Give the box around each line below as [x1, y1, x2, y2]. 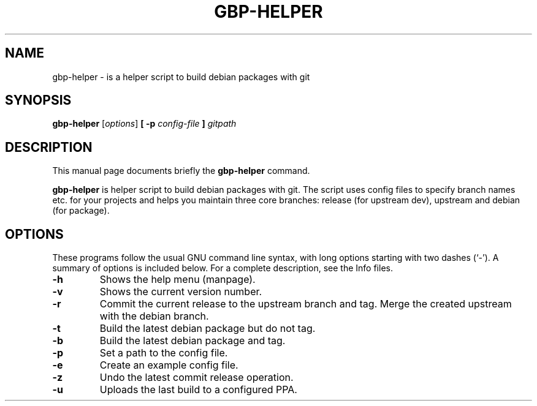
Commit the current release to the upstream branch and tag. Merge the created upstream [99, 298, 512, 310]
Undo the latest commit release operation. [99, 371, 294, 384]
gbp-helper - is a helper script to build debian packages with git [52, 71, 310, 82]
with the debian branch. [99, 310, 209, 323]
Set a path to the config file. [99, 347, 228, 359]
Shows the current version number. [99, 285, 262, 298]
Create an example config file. [99, 359, 238, 372]
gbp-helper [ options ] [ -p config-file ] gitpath [52, 118, 237, 129]
